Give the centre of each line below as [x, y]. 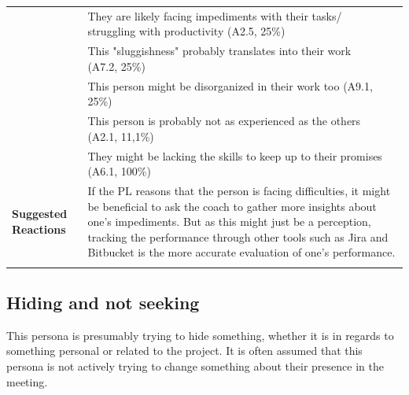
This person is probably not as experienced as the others [224, 121]
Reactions [39, 229]
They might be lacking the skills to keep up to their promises [235, 155]
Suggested [40, 214]
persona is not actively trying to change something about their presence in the [195, 366]
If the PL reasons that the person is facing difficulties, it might [239, 190]
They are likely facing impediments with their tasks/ [215, 15]
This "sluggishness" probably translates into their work [219, 51]
